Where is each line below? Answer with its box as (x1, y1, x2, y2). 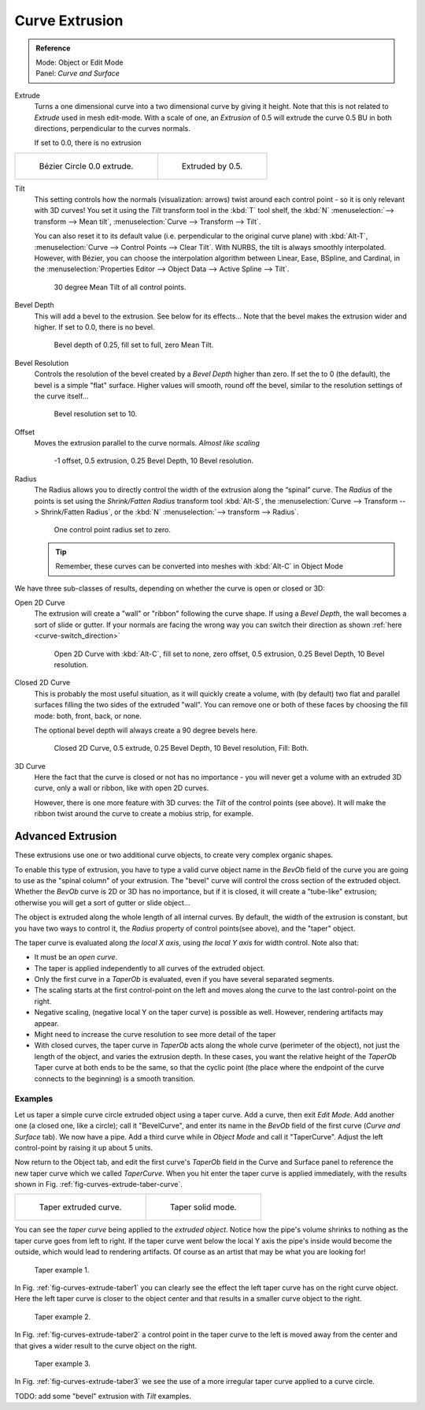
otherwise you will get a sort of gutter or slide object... (14, 897, 190, 907)
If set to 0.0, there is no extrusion (34, 138, 142, 147)
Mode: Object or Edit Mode (35, 58, 124, 67)
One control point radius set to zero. (54, 525, 171, 535)
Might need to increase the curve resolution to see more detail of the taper (34, 1030, 276, 1039)
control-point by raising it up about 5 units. (14, 1143, 153, 1152)
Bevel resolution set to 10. (54, 409, 138, 419)
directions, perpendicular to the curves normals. (34, 123, 190, 133)
